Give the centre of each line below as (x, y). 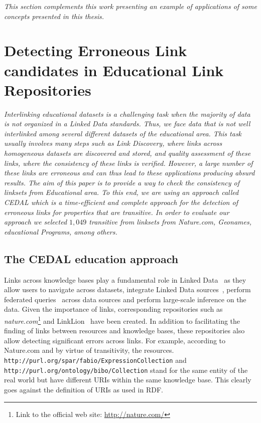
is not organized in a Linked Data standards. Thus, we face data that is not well (127, 124)
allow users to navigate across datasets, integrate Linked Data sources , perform (127, 289)
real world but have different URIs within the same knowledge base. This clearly (128, 380)
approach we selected (36, 222)
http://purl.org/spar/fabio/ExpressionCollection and (95, 360)
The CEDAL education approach (91, 258)
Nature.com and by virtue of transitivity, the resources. (89, 350)
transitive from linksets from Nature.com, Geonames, (170, 222)
